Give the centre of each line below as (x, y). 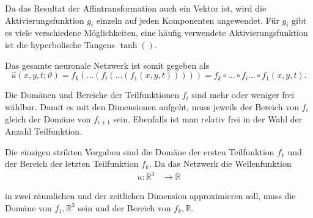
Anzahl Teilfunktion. (44, 131)
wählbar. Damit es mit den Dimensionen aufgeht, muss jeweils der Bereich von (152, 106)
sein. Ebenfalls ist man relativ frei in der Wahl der (208, 118)
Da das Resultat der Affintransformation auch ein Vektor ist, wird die (136, 8)
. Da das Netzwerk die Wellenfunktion (220, 163)
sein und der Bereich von (124, 207)
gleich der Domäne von (48, 118)
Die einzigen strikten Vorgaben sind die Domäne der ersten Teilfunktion (140, 151)
